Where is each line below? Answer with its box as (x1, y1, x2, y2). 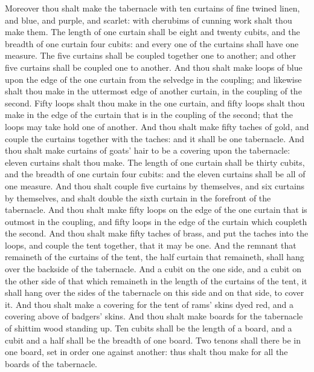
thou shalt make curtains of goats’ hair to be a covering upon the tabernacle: (5, 144, 290, 157)
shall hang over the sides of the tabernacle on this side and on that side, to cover (5, 286, 304, 299)
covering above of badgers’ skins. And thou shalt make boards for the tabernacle (5, 310, 303, 322)
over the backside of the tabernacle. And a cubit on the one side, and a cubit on (5, 263, 302, 275)
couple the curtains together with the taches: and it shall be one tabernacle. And (5, 132, 304, 145)
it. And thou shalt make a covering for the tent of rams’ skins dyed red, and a (5, 298, 294, 310)
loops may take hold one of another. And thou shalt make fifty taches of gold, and (5, 120, 309, 132)
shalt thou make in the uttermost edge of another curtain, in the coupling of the (5, 85, 302, 97)
